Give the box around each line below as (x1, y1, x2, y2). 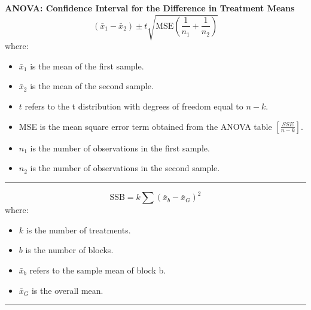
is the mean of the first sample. (30, 59, 144, 72)
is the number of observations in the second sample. (30, 162, 220, 174)
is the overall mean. (31, 284, 103, 296)
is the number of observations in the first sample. (30, 141, 210, 154)
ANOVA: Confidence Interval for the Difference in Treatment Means (5, 2, 295, 14)
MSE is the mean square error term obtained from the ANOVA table (19, 120, 272, 132)
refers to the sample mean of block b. (29, 263, 166, 276)
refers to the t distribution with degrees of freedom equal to (25, 99, 243, 112)
